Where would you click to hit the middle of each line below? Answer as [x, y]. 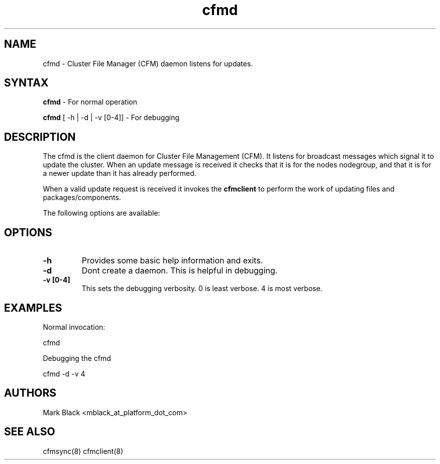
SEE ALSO [30, 432]
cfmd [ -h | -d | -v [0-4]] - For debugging [111, 118]
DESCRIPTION [40, 137]
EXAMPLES [33, 308]
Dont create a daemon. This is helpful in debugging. [180, 271]
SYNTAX [26, 83]
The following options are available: [101, 213]
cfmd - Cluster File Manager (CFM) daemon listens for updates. [148, 63]
